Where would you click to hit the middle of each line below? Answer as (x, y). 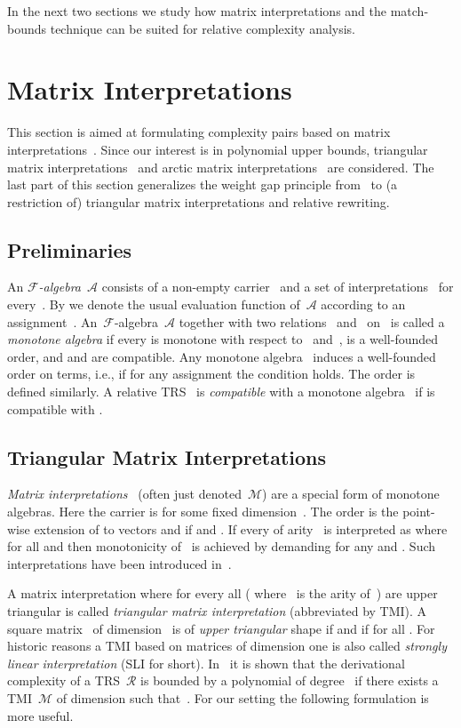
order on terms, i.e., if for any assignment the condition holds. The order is (211, 374)
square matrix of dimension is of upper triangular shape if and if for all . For (221, 628)
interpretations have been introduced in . (119, 563)
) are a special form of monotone (351, 494)
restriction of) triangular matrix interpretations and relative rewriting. (199, 201)
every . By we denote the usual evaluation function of (154, 304)
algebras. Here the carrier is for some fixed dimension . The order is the (203, 512)
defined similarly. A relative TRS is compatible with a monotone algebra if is (221, 392)
